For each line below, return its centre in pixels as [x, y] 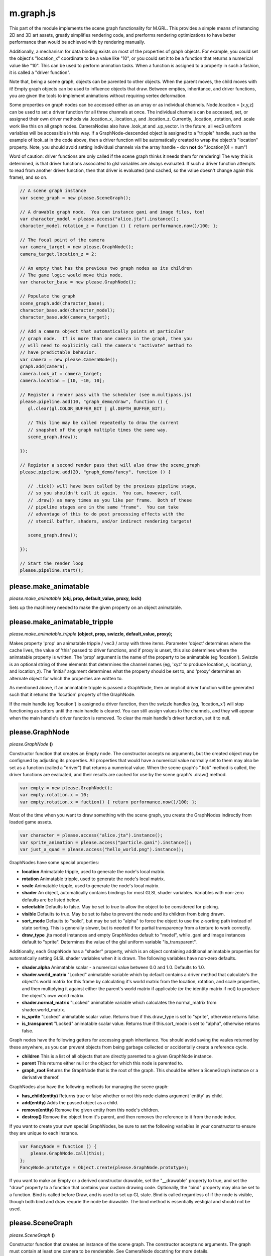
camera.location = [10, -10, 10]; [62, 380]
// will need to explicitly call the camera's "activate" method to [106, 345]
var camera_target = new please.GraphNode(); [77, 247]
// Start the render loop [52, 563]
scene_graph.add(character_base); [62, 303]
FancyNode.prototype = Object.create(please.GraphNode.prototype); [105, 1168]
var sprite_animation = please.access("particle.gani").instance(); [106, 842]
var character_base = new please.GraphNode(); [78, 282]
